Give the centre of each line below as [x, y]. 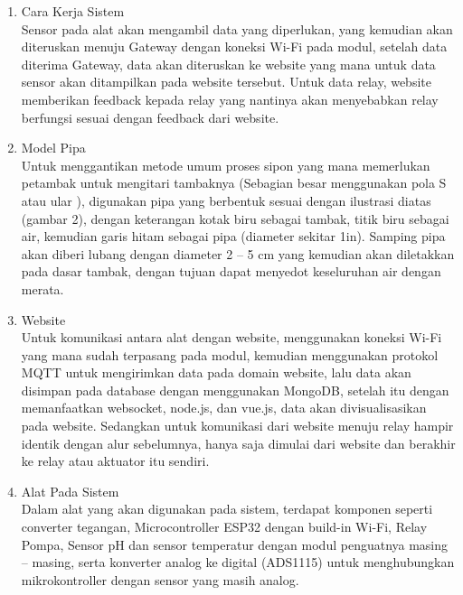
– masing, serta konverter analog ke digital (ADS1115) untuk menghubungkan [238, 562]
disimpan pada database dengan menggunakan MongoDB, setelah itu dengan [235, 390]
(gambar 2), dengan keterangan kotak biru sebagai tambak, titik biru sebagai [235, 218]
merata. [43, 288]
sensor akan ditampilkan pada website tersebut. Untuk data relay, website [226, 82]
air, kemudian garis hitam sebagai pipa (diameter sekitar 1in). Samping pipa [233, 236]
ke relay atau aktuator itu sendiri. [115, 461]
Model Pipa [53, 148]
